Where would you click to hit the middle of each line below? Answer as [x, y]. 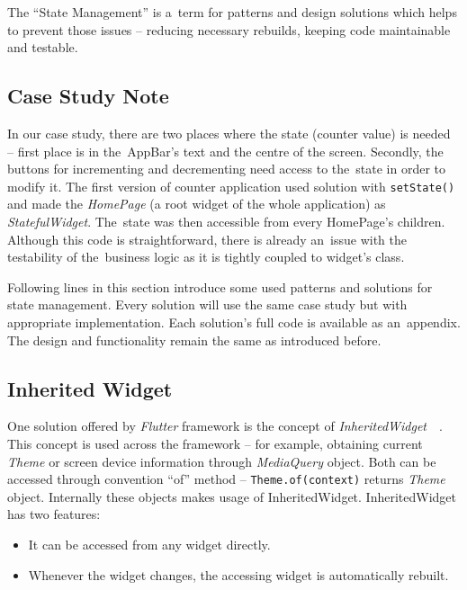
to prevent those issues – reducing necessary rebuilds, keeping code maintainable [229, 29]
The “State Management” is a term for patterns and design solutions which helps [232, 12]
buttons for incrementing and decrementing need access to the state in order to [226, 169]
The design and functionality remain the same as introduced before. [194, 340]
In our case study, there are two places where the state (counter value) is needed [229, 133]
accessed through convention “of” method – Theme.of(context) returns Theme [226, 479]
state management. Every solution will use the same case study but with [207, 304]
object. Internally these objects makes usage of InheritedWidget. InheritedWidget [232, 496]
